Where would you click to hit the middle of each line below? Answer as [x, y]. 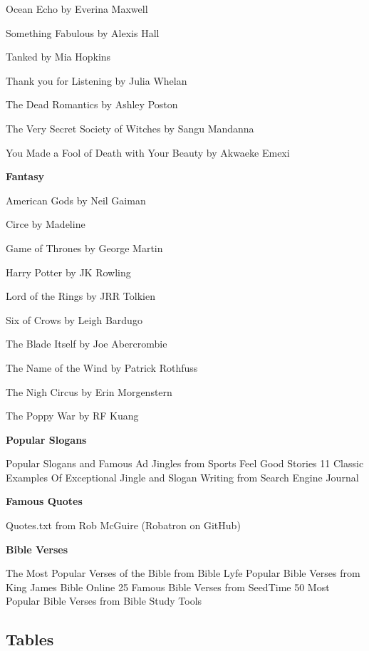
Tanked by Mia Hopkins [58, 57]
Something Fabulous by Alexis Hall [83, 32]
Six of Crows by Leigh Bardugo [74, 319]
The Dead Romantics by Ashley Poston [92, 104]
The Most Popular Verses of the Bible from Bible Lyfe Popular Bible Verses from [183, 573]
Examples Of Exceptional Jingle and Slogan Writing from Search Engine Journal [182, 477]
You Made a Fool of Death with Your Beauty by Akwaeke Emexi [148, 152]
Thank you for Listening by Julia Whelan [97, 80]
